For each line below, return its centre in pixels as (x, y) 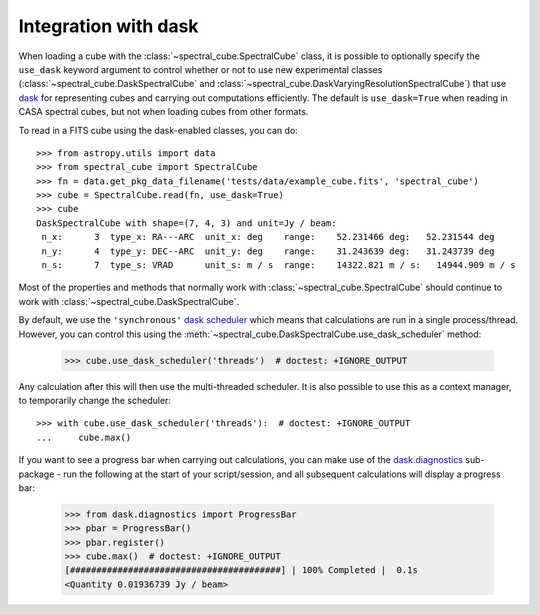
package (36, 474)
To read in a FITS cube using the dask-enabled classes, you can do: (158, 130)
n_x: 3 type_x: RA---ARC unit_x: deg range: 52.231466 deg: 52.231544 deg (268, 237)
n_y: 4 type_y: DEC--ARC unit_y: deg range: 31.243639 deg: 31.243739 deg (268, 251)
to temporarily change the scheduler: (95, 400)
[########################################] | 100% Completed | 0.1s (241, 570)
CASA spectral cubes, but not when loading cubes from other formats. (163, 112)
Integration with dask (108, 26)
